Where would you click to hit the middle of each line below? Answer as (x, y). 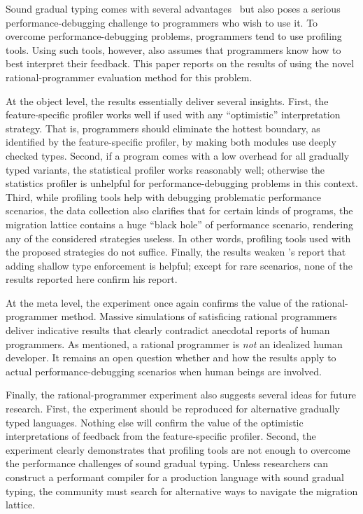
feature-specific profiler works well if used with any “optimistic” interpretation (173, 114)
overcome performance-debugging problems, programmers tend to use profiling (174, 36)
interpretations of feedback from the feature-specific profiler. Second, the (161, 436)
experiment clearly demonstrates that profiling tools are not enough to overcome (178, 449)
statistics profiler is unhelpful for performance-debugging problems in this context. (182, 183)
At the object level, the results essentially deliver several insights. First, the (167, 100)
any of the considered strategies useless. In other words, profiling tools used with (178, 238)
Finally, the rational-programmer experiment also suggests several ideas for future (181, 395)
